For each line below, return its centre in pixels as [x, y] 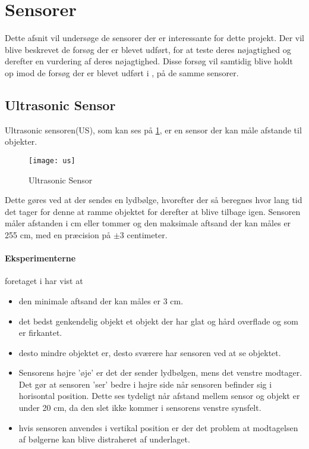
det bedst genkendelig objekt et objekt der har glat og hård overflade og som [158, 321]
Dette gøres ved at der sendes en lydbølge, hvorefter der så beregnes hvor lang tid [154, 200]
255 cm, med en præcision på [58, 234]
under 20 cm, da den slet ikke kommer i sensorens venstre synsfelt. [140, 408]
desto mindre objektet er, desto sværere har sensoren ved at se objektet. [150, 352]
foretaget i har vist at [44, 281]
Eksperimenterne [40, 258]
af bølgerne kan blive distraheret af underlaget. [104, 439]
